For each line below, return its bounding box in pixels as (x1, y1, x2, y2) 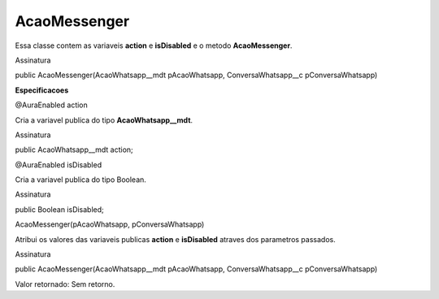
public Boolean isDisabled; (15, 204, 105, 214)
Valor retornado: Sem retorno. (15, 279, 115, 288)
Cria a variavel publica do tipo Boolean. (15, 175, 146, 184)
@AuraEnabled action (15, 100, 89, 110)
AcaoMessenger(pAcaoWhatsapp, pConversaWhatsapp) (15, 219, 205, 229)
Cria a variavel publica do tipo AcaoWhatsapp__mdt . (15, 115, 193, 125)
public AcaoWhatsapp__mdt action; (15, 145, 133, 154)
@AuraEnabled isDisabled (15, 159, 102, 170)
